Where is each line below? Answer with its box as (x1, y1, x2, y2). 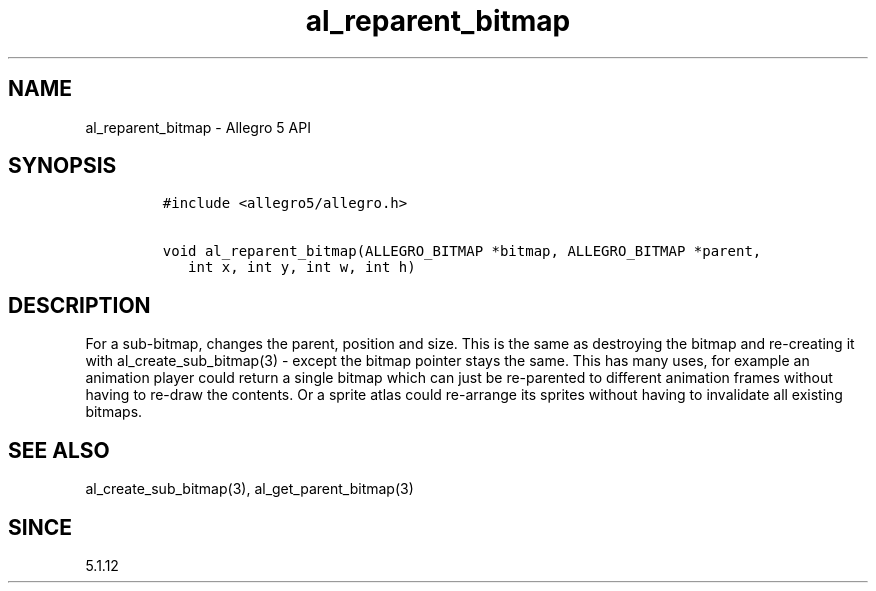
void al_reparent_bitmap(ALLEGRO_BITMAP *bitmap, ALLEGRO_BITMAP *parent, (162, 243, 762, 260)
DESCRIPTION (8, 292, 151, 318)
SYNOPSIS (8, 153, 117, 179)
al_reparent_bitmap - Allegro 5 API (85, 118, 311, 136)
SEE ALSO (8, 437, 110, 463)
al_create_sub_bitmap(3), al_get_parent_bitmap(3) (85, 480, 414, 498)
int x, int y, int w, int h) (188, 259, 416, 276)
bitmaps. (85, 403, 143, 421)
